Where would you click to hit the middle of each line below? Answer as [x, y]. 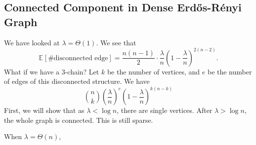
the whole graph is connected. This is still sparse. [79, 120]
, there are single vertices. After [165, 110]
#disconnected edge [78, 58]
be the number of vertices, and [153, 71]
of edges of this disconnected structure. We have [77, 81]
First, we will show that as [44, 110]
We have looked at [32, 42]
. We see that [116, 42]
